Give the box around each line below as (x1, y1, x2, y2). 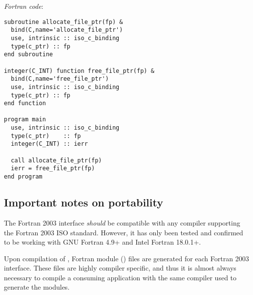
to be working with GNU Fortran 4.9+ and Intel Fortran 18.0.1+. (4, 237, 201, 247)
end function (4, 100, 46, 107)
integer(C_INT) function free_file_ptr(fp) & (4, 67, 154, 74)
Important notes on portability (4, 195, 163, 210)
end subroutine (4, 51, 53, 58)
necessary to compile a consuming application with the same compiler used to (4, 272, 237, 282)
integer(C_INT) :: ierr (11, 140, 88, 148)
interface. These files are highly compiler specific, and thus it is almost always (4, 263, 236, 273)
